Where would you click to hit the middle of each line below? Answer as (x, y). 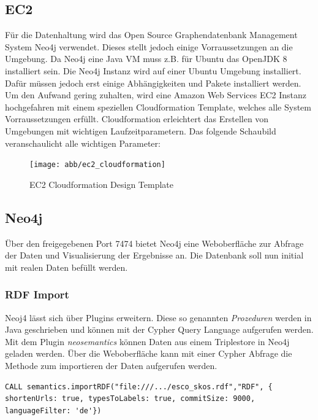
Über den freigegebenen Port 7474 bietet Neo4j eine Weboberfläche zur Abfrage (154, 243)
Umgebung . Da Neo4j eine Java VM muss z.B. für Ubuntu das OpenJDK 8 (146, 59)
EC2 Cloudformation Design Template (102, 184)
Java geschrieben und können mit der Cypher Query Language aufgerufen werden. (159, 329)
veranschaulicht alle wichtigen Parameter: (83, 143)
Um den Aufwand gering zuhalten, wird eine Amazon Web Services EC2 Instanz (156, 95)
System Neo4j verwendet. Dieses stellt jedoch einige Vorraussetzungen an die (149, 46)
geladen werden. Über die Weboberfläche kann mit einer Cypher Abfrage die (149, 353)
